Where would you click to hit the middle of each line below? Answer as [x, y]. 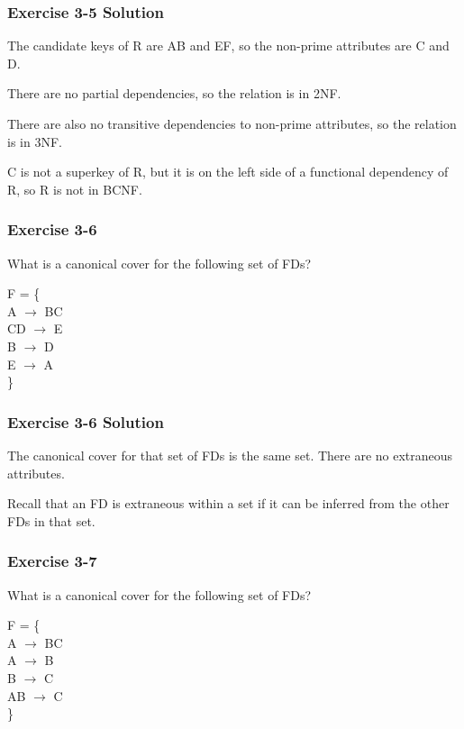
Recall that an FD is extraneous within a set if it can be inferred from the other [228, 503]
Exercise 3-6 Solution [86, 421]
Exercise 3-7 [52, 561]
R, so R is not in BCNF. [75, 189]
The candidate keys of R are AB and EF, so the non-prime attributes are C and [228, 46]
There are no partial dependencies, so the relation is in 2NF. [174, 93]
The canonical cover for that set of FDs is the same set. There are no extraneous [230, 455]
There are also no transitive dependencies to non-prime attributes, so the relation [232, 123]
